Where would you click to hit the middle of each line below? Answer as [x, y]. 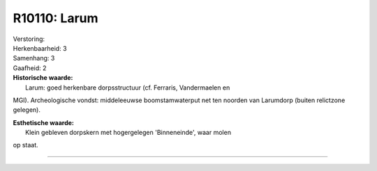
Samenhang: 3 [34, 58]
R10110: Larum [56, 18]
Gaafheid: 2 [30, 68]
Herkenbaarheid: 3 [40, 48]
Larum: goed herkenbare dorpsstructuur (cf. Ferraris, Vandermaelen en [128, 88]
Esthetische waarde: [44, 122]
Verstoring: [29, 39]
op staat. [25, 145]
